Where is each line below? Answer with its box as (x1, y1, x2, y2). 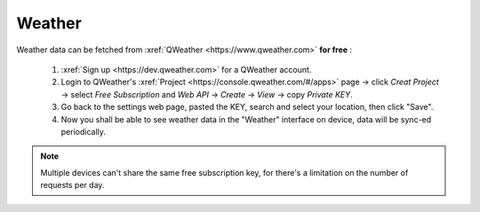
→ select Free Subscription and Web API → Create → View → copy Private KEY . (60, 89, 353, 99)
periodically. (60, 126, 107, 137)
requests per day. (40, 180, 105, 191)
